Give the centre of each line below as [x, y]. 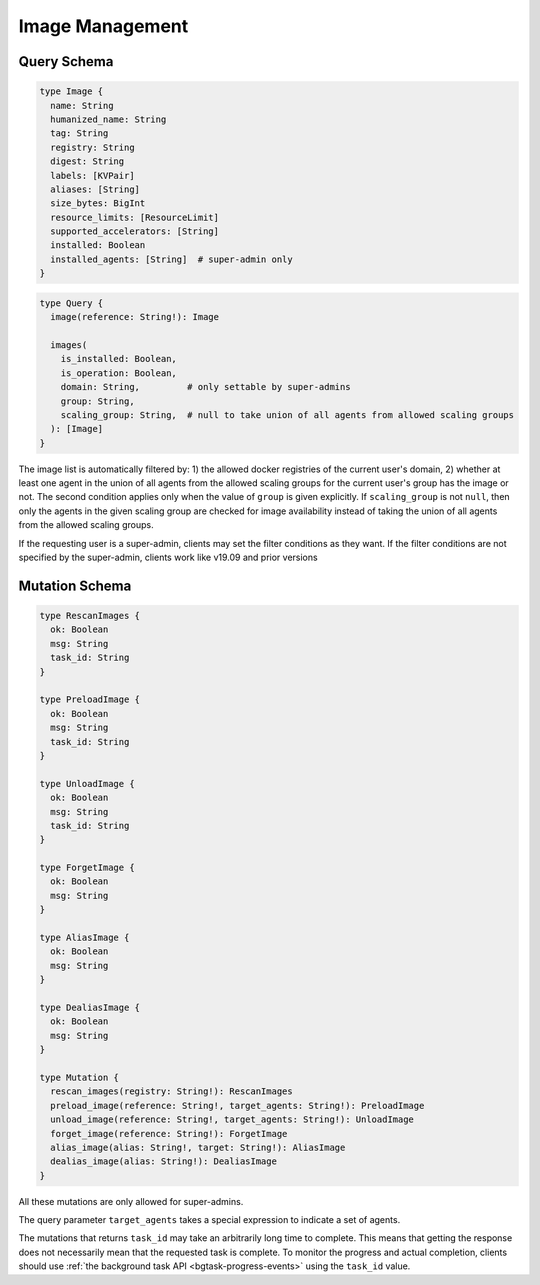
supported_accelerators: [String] [135, 231]
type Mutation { [79, 1077]
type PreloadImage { [89, 699]
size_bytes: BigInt [98, 203]
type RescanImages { [89, 616]
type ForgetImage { [87, 868]
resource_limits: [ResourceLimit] [135, 217]
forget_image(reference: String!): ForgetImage [169, 1133]
